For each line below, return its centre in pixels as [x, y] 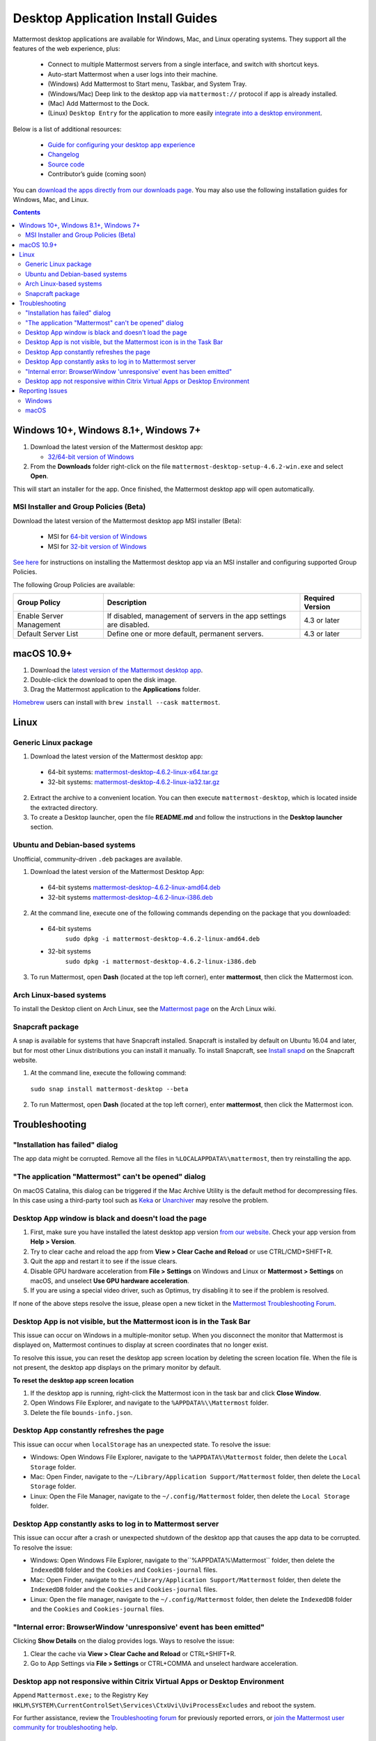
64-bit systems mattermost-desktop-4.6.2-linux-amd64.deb [134, 887]
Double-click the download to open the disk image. [103, 680]
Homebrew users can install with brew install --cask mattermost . [117, 702]
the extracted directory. [64, 807]
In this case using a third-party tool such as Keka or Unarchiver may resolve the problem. [141, 1200]
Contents [27, 212]
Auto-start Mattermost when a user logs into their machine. [133, 74]
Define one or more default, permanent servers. [185, 634]
